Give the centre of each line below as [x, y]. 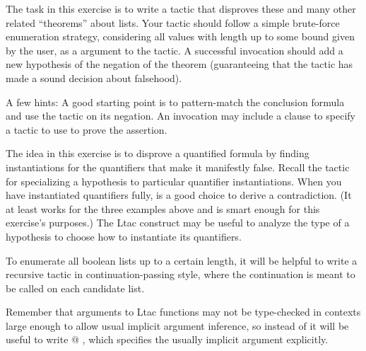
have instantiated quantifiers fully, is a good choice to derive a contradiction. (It [179, 195]
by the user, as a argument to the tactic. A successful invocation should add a [175, 50]
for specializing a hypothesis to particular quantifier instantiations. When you [174, 181]
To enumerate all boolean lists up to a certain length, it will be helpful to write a [182, 260]
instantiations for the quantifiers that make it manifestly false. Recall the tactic [178, 167]
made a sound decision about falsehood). [94, 77]
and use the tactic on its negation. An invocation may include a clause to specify [181, 116]
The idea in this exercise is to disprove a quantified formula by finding [158, 153]
